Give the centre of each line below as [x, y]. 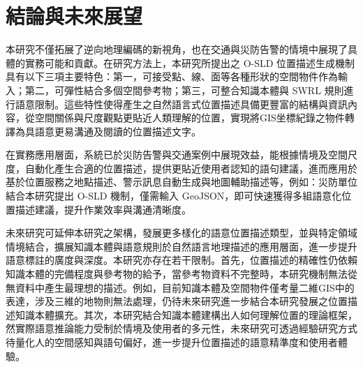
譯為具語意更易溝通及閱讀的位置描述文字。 [103, 131]
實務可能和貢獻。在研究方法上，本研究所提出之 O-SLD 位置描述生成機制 [190, 62]
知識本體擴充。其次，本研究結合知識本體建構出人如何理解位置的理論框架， [186, 314]
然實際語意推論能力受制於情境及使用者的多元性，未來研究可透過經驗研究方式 [181, 328]
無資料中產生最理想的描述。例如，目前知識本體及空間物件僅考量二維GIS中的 [180, 287]
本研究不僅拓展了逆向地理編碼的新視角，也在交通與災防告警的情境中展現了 [177, 49]
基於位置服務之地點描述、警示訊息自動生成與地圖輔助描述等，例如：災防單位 [181, 182]
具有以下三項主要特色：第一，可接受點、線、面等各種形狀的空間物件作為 [172, 76]
